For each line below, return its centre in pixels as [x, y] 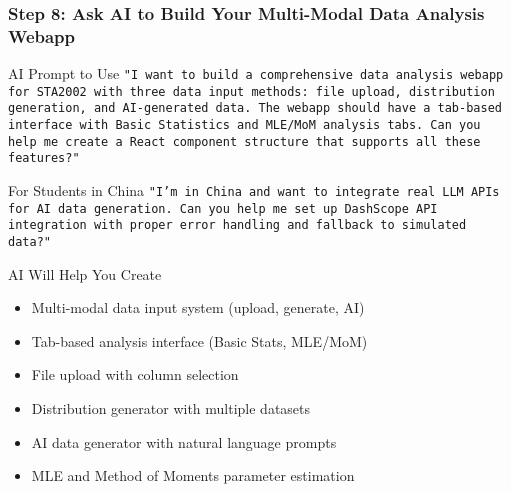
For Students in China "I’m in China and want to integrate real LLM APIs [254, 190]
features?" [44, 158]
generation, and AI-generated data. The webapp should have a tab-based [255, 108]
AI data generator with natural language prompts [184, 441]
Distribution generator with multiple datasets [171, 408]
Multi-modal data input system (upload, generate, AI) [198, 307]
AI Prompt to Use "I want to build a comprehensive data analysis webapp [256, 73]
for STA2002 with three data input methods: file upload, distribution [251, 91]
